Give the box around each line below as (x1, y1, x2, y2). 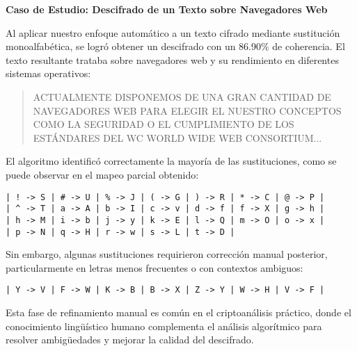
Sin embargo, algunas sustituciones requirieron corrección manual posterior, (6, 247, 328, 261)
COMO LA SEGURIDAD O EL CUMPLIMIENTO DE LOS (33, 117, 294, 131)
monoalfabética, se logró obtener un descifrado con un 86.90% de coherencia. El (6, 39, 345, 54)
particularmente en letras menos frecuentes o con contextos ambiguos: (6, 260, 303, 275)
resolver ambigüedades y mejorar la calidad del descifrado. (6, 332, 254, 347)
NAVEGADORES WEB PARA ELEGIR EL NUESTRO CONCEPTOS (33, 103, 342, 117)
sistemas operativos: (6, 66, 91, 81)
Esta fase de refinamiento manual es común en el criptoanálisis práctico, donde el (6, 305, 351, 319)
